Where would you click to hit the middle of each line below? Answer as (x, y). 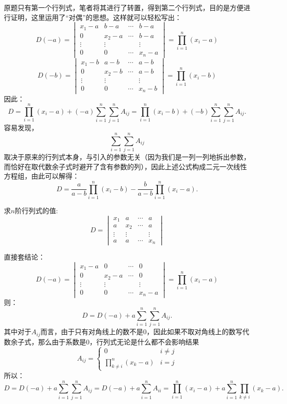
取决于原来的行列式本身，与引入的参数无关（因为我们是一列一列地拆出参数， (127, 156)
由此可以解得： (55, 176)
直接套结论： (24, 257)
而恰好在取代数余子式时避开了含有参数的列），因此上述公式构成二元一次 (119, 166)
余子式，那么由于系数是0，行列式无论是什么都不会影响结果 (105, 341)
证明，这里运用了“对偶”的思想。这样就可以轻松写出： (96, 17)
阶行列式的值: (36, 210)
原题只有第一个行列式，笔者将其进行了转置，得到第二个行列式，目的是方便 (124, 7)
